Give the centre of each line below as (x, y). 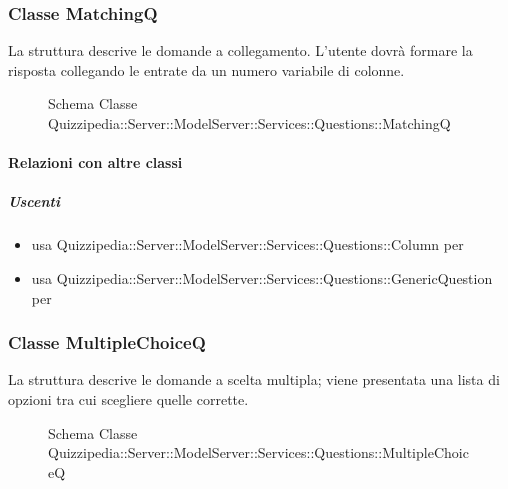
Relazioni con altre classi (95, 162)
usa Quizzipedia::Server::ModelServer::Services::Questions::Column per (247, 244)
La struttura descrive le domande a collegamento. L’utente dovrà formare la (240, 50)
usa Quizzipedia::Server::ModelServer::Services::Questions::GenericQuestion (262, 277)
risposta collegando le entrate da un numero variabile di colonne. (206, 69)
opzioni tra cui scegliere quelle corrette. (128, 398)
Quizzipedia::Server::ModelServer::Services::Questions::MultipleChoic (258, 452)
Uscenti (34, 201)
